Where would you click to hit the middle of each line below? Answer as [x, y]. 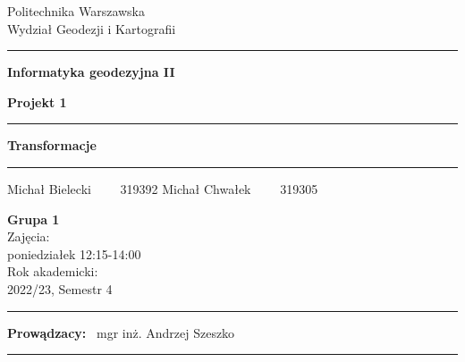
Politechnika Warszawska [76, 11]
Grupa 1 [34, 219]
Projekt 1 [37, 101]
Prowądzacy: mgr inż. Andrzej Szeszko [121, 332]
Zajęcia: [29, 236]
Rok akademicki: [53, 271]
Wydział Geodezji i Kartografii [92, 28]
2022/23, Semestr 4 [60, 288]
